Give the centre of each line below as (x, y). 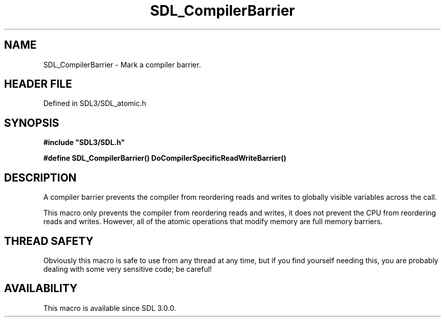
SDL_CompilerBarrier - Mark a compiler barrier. (122, 64)
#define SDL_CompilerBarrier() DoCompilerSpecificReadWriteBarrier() (165, 158)
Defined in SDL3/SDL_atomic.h (95, 103)
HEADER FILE (38, 84)
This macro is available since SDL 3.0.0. (110, 308)
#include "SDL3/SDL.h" (84, 142)
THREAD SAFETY (49, 241)
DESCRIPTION (40, 177)
